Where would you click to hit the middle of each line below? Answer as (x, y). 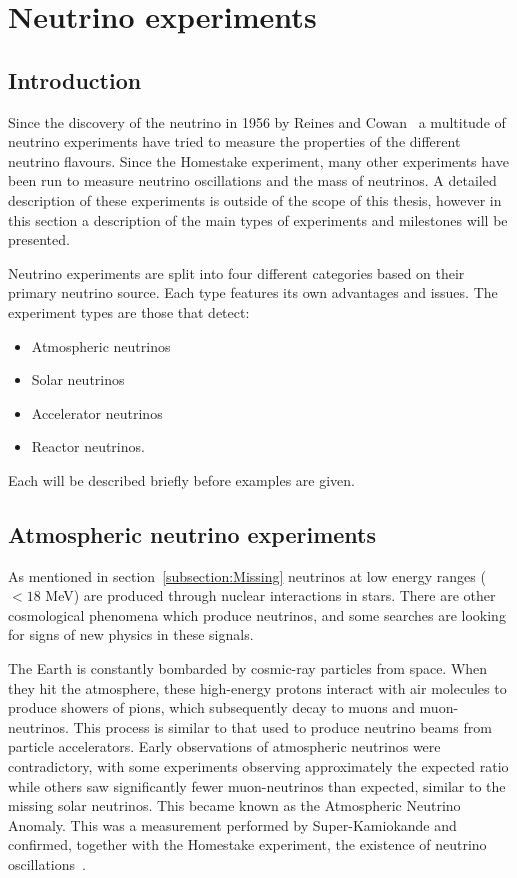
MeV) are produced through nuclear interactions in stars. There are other (270, 595)
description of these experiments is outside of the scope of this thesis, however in (255, 199)
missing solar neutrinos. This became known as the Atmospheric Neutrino (234, 805)
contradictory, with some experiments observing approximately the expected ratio (258, 766)
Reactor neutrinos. (88, 446)
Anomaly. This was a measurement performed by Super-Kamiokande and (232, 824)
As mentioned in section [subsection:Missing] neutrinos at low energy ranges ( (247, 575)
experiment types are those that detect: (129, 311)
